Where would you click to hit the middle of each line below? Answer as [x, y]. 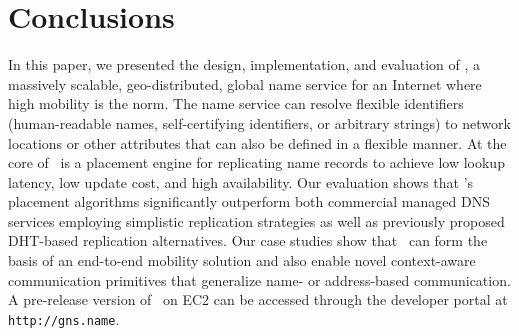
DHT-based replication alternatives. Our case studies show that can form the [248, 240]
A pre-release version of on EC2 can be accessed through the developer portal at [258, 299]
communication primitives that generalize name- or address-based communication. [259, 279]
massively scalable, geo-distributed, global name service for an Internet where [245, 83]
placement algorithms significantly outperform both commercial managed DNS [249, 201]
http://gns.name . [64, 318]
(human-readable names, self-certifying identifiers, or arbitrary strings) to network [259, 122]
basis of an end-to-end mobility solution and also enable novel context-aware [242, 260]
